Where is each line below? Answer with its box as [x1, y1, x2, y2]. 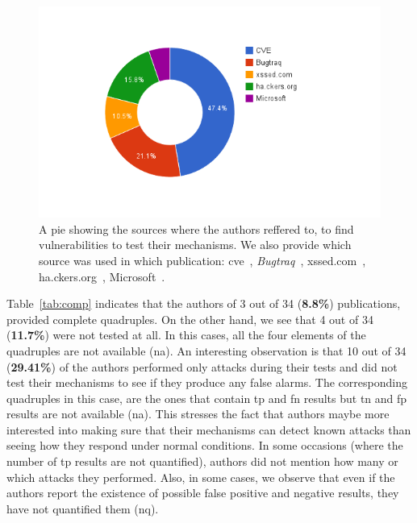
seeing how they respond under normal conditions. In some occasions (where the [6, 437, 403, 454]
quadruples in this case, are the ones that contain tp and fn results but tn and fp [6, 389, 407, 406]
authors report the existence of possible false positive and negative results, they [6, 484, 399, 501]
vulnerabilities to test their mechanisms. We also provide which [39, 236, 352, 253]
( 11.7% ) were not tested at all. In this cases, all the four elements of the [6, 326, 366, 343]
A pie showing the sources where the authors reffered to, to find [39, 220, 354, 237]
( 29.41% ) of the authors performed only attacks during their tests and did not [6, 358, 398, 375]
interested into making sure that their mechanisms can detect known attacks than [6, 421, 411, 438]
